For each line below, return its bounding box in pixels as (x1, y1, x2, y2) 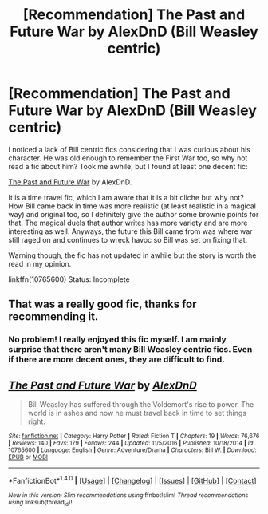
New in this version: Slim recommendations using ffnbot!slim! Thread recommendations (8, 491, 249, 500)
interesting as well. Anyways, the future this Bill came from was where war (8, 226, 253, 236)
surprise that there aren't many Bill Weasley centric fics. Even (8, 344, 253, 355)
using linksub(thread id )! (8, 498, 73, 508)
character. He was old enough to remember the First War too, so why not (8, 153, 248, 163)
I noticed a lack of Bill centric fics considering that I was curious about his (8, 144, 251, 154)
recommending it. (8, 310, 99, 324)
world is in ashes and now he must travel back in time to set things (27, 409, 247, 418)
